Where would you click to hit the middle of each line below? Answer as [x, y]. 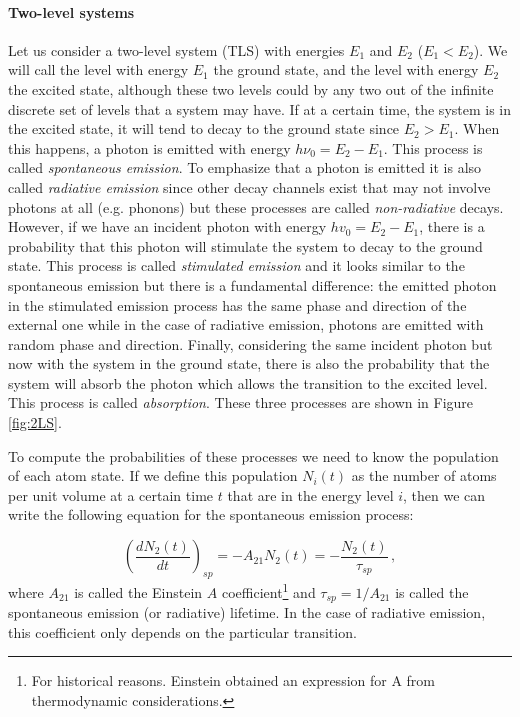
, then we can [444, 494]
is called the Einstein [138, 591]
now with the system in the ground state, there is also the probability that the [249, 363]
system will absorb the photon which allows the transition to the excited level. [248, 382]
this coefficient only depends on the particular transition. [182, 631]
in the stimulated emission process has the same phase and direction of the [237, 304]
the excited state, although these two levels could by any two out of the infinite [251, 88]
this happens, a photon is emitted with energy [149, 147]
